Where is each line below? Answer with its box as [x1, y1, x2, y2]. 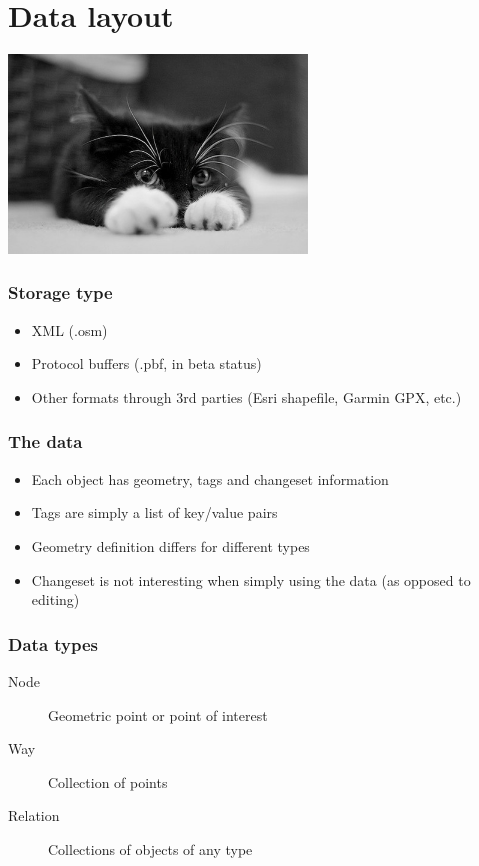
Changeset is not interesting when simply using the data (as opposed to [31, 569, 471, 590]
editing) [31, 589, 80, 610]
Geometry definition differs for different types [31, 535, 310, 556]
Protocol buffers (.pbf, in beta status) [31, 353, 262, 374]
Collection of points [48, 771, 168, 792]
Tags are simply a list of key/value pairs [31, 502, 278, 523]
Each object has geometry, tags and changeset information [31, 468, 389, 489]
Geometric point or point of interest [48, 704, 268, 725]
